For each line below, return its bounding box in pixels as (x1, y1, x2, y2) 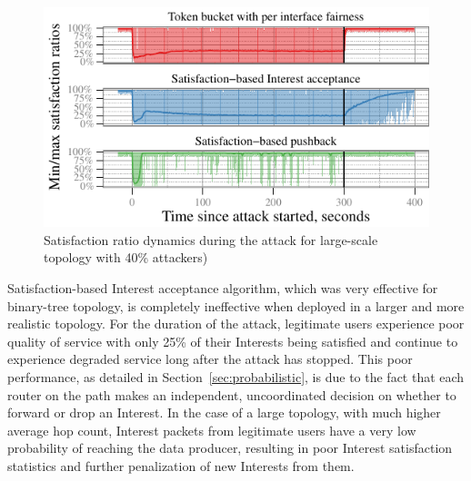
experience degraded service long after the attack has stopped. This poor (7, 349, 413, 368)
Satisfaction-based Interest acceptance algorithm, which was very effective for (7, 279, 438, 298)
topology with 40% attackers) (44, 248, 208, 267)
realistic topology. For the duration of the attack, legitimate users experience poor (7, 314, 465, 333)
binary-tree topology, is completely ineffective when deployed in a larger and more (7, 296, 465, 315)
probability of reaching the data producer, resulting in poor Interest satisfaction (7, 438, 453, 457)
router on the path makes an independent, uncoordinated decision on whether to (7, 385, 456, 404)
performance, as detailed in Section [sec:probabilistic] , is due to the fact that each (7, 368, 465, 387)
